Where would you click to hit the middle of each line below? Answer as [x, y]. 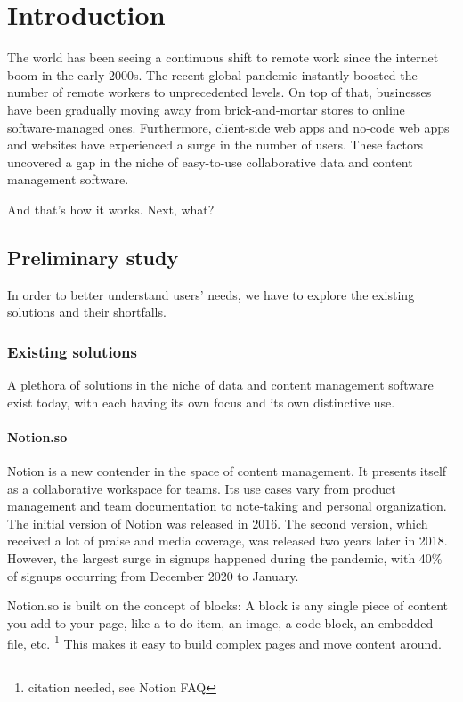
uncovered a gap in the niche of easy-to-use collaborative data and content [210, 161]
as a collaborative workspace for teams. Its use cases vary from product [202, 488]
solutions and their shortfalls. [87, 312]
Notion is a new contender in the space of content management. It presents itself [227, 471]
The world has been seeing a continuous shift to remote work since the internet [223, 57]
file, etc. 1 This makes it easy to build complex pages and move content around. [224, 642]
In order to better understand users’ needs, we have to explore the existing [211, 294]
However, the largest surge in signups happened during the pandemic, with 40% [225, 558]
